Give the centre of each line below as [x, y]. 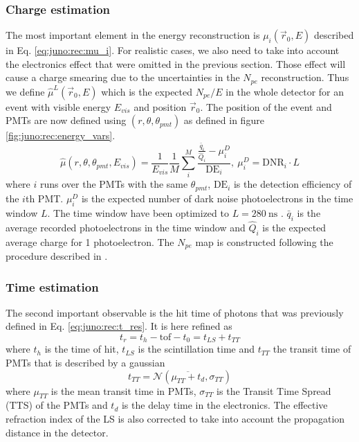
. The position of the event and [266, 106]
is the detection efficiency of [293, 184]
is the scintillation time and [196, 349]
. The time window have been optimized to [138, 212]
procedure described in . [57, 255]
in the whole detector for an [285, 91]
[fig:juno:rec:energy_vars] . [61, 135]
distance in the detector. [57, 432]
